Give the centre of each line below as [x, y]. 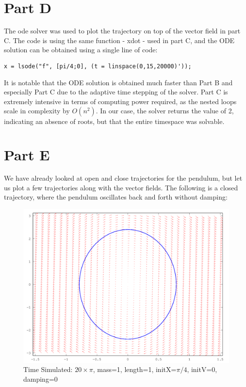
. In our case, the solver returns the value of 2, [165, 111]
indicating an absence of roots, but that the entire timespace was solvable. [114, 121]
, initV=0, [202, 369]
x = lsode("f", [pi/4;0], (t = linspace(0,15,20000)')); [98, 66]
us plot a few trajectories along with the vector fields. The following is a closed [121, 187]
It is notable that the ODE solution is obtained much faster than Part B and [118, 82]
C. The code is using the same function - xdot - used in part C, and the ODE [119, 40]
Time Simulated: [48, 369]
